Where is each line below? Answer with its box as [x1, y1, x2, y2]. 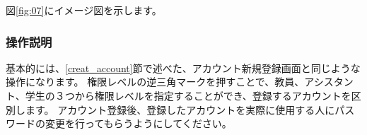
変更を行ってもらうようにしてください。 [45, 116, 232, 131]
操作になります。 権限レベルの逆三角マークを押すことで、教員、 [6, 74, 305, 89]
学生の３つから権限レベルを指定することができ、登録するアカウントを [25, 88, 351, 102]
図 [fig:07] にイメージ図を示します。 [6, 3, 162, 17]
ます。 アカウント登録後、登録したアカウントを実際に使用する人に [25, 102, 335, 117]
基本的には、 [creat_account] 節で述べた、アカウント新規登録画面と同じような [6, 60, 361, 75]
